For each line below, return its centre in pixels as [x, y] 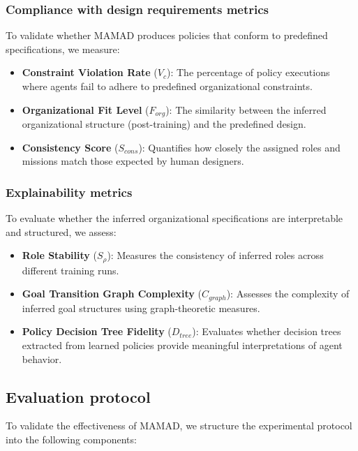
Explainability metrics [69, 192]
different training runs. [70, 270]
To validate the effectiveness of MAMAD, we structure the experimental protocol [179, 426]
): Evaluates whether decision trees [267, 331]
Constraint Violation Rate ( [90, 72]
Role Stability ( [59, 255]
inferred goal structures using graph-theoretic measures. [141, 308]
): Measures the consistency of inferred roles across [215, 255]
